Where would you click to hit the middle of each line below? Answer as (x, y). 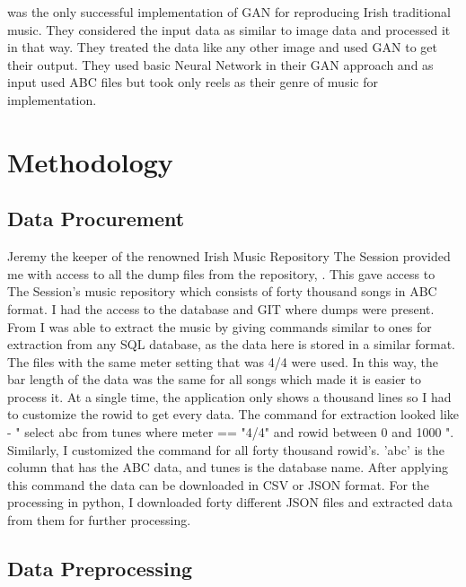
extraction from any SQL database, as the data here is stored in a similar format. (231, 344)
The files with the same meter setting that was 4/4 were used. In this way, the (223, 361)
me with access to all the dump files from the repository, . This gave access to (221, 273)
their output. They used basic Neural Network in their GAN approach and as (220, 64)
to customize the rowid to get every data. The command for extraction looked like (233, 414)
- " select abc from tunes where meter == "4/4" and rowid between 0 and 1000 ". (231, 432)
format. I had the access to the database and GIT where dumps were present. (221, 308)
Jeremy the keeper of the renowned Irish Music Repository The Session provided (229, 256)
